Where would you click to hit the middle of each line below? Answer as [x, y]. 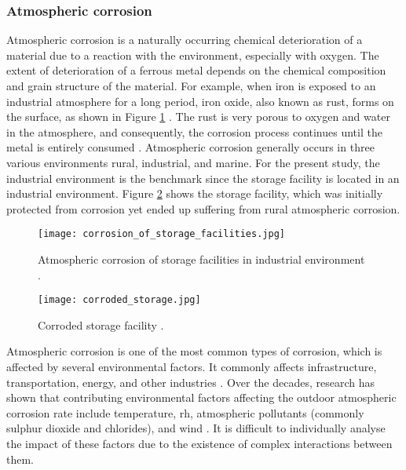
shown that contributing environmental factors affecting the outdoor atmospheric [201, 397]
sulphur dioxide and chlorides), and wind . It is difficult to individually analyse [196, 428]
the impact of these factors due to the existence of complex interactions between [199, 443]
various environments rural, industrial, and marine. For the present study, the [193, 162]
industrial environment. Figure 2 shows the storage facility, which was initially [195, 193]
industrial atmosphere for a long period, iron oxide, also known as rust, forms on [200, 101]
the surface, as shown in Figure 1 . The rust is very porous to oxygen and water [198, 117]
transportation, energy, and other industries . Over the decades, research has [191, 382]
